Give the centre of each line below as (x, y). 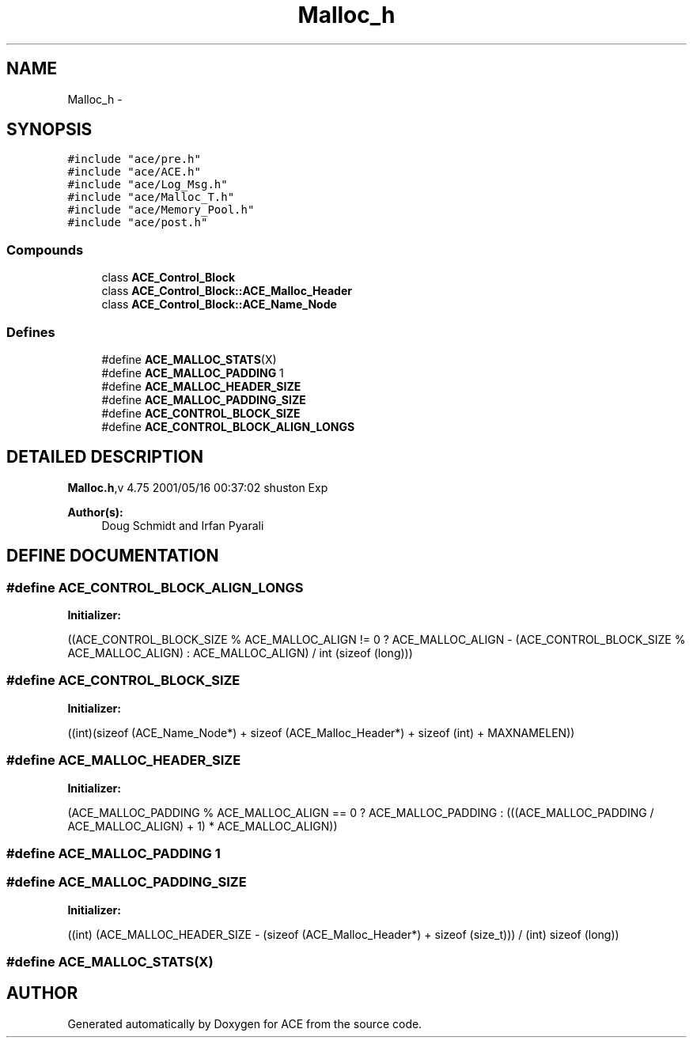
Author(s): (95, 512)
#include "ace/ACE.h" (134, 172)
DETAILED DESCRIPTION (105, 457)
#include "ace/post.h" (138, 223)
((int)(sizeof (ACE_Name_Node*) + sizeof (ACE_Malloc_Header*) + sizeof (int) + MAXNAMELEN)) (321, 732)
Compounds (45, 250)
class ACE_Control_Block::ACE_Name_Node (219, 304)
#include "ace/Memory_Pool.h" (161, 210)
